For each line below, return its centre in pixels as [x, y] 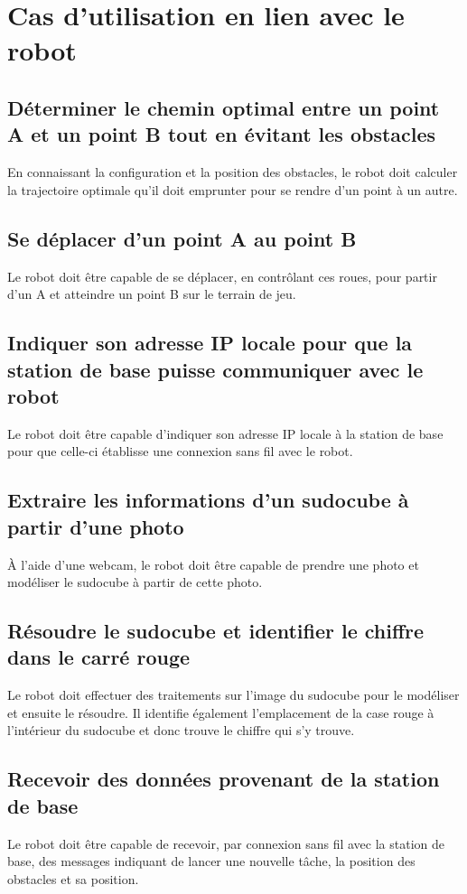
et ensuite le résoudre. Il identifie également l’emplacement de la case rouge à [221, 712]
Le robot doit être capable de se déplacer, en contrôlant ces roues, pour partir [222, 276]
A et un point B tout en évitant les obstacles [222, 134]
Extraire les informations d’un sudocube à [208, 500]
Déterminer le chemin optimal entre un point [224, 107]
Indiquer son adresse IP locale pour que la [210, 343]
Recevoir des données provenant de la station [224, 779]
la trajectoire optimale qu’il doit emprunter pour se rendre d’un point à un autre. [233, 189]
